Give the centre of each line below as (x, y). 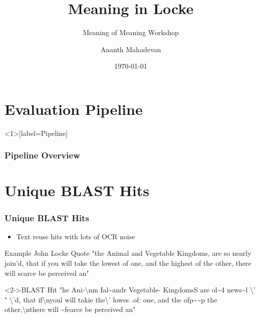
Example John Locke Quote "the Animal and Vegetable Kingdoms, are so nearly (128, 253)
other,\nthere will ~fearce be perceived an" (70, 309)
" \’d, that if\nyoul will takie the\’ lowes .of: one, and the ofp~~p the (111, 299)
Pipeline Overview (42, 155)
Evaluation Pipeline (74, 109)
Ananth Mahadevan (131, 49)
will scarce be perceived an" (47, 273)
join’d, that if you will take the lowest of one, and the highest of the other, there (128, 263)
